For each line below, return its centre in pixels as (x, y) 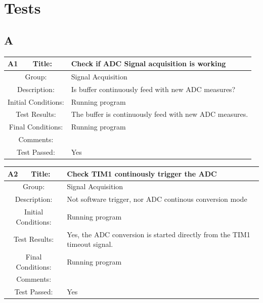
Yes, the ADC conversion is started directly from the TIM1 (159, 234)
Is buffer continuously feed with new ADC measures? (153, 89)
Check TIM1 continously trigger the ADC (142, 173)
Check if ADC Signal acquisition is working (148, 63)
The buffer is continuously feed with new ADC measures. (160, 114)
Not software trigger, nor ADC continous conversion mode (157, 199)
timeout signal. (90, 244)
